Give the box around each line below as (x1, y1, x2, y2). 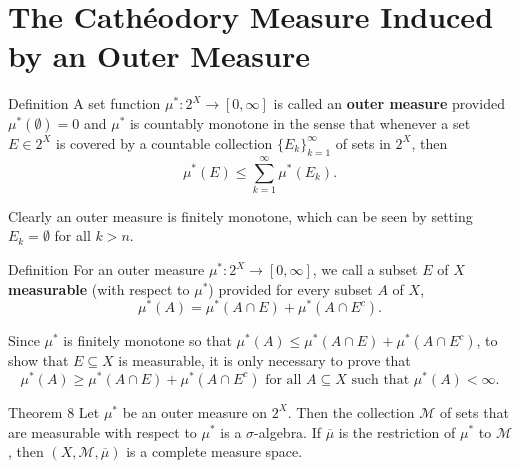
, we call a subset (312, 259, 418, 280)
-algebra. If (254, 421, 322, 442)
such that (351, 372, 410, 387)
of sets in (335, 132, 391, 153)
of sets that (439, 401, 509, 422)
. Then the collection (287, 401, 415, 422)
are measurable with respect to (8, 421, 197, 442)
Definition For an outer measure (8, 259, 205, 280)
